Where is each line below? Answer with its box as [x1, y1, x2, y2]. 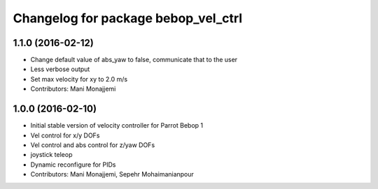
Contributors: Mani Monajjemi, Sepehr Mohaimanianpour [30, 170, 194, 179]
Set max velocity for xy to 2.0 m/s [30, 75, 128, 83]
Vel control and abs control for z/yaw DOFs [30, 140, 155, 149]
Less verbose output [30, 65, 90, 73]
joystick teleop [30, 151, 73, 159]
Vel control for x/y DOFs [30, 131, 100, 139]
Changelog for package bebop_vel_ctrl [13, 10, 243, 26]
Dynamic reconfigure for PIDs [30, 160, 116, 169]
